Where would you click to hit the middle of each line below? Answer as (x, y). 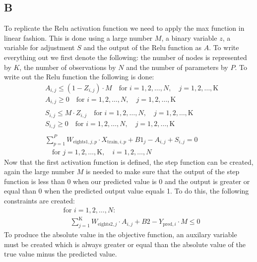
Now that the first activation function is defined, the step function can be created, (129, 162)
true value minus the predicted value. (61, 254)
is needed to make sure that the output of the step (162, 171)
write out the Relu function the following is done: (79, 77)
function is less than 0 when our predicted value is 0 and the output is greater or (127, 181)
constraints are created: (39, 201)
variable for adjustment (39, 47)
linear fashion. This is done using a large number (78, 37)
